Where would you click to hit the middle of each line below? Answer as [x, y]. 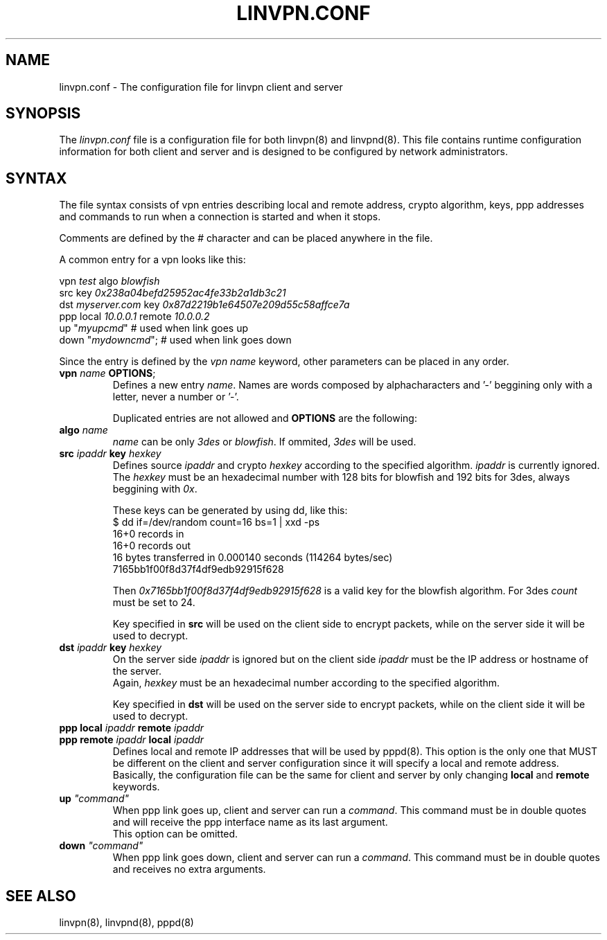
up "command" [94, 799]
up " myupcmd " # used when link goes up [154, 328]
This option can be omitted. [175, 834]
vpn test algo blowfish [109, 281]
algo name [83, 430]
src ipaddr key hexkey [110, 454]
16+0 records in [148, 534]
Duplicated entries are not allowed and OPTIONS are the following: [265, 418]
